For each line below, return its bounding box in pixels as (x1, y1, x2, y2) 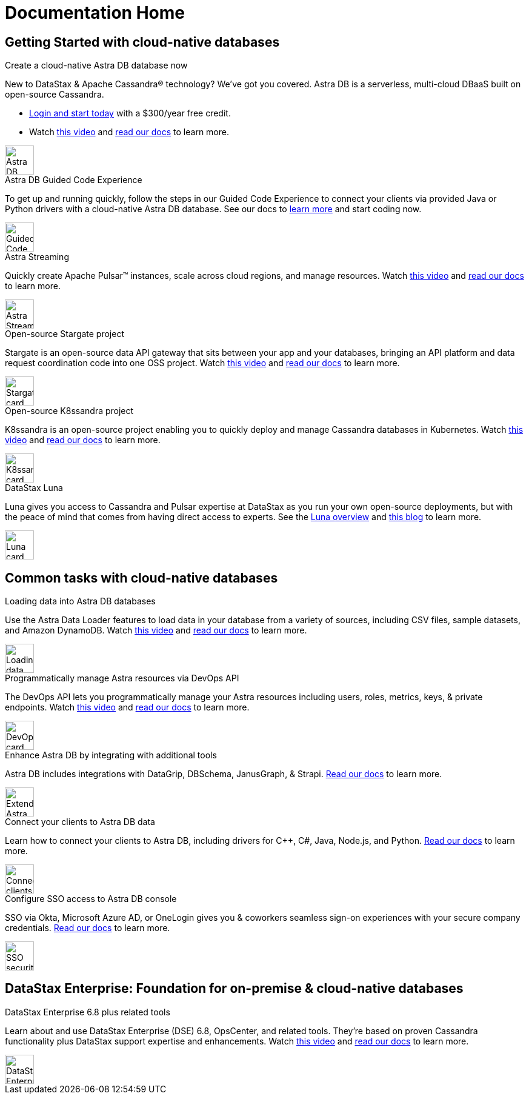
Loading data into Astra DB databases (5, 596, 156, 607)
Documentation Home (5, 2, 185, 23)
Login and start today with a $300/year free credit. (29, 108, 231, 119)
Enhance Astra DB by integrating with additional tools (5, 750, 217, 761)
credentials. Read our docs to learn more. (5, 923, 170, 934)
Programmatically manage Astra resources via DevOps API (5, 673, 239, 684)
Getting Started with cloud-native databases (5, 34, 280, 50)
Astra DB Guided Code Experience (5, 175, 142, 185)
